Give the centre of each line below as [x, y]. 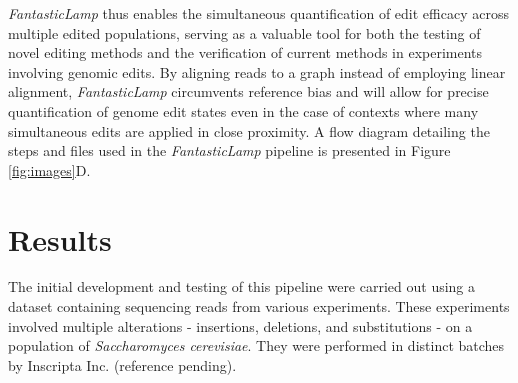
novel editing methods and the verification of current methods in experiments [245, 52]
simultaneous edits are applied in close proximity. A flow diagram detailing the [249, 130]
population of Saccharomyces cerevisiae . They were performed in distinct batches [256, 345]
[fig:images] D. [49, 169]
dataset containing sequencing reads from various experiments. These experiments [259, 306]
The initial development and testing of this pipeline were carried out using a [242, 286]
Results [60, 238]
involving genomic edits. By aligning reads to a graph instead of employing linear [257, 71]
